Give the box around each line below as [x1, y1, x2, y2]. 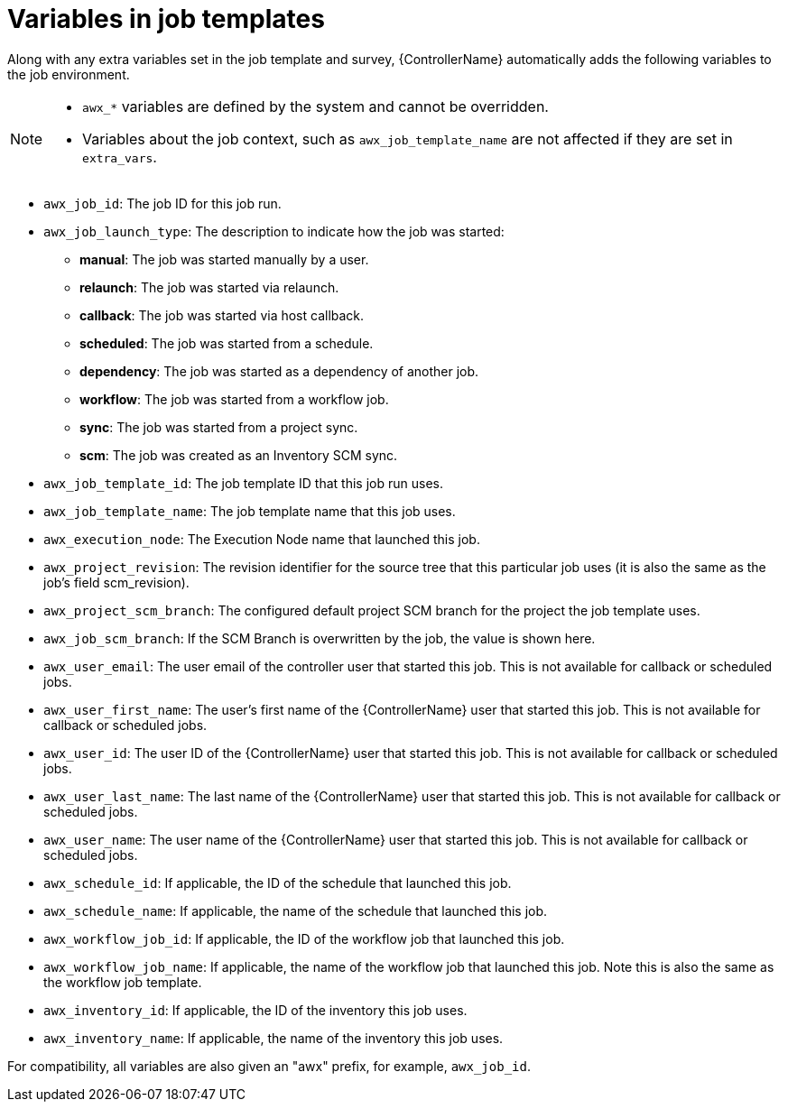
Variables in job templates [7, 4, 325, 34]
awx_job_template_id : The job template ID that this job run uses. [43, 475, 443, 491]
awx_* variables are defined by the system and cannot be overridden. [82, 97, 549, 116]
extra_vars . [82, 147, 157, 166]
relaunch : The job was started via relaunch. [79, 279, 339, 295]
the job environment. [7, 66, 130, 82]
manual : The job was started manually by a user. [79, 251, 369, 267]
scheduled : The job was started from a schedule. [79, 335, 374, 351]
